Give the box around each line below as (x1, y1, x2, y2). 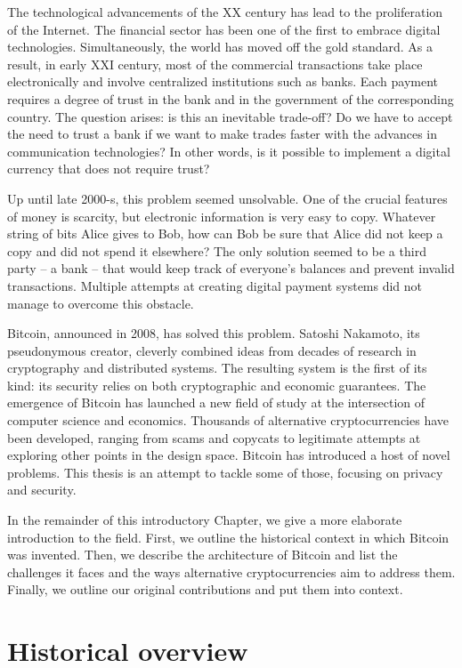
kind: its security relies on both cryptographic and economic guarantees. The (7, 375, 426, 394)
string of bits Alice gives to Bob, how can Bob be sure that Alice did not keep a (7, 224, 443, 243)
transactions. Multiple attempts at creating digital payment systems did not (7, 276, 423, 294)
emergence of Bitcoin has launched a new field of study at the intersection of (7, 393, 426, 412)
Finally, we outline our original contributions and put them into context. (7, 580, 403, 599)
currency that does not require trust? (7, 159, 210, 178)
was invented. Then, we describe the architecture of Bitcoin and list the (7, 545, 398, 564)
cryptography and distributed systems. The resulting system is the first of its (7, 358, 427, 377)
